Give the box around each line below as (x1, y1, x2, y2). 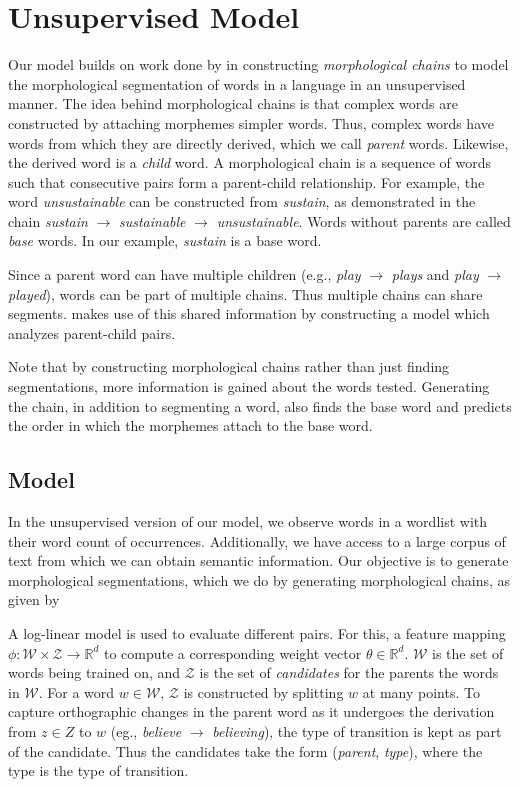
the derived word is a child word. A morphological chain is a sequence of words (8, 152, 491, 173)
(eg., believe (110, 720, 182, 741)
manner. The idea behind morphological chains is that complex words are (8, 93, 458, 114)
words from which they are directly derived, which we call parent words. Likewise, (8, 132, 509, 153)
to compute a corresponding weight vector (103, 642, 362, 663)
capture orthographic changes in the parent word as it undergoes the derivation (8, 701, 495, 722)
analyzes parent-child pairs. (8, 322, 176, 343)
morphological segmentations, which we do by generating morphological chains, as (8, 569, 511, 590)
